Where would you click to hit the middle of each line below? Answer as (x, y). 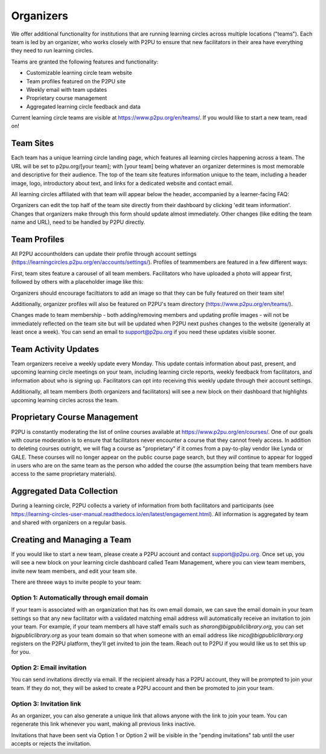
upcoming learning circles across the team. (65, 400)
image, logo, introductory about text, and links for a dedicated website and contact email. (122, 183)
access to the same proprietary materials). (64, 474)
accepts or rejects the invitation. (51, 744)
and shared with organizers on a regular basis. (69, 523)
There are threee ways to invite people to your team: (76, 582)
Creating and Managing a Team (71, 539)
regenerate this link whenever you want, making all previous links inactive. (104, 724)
